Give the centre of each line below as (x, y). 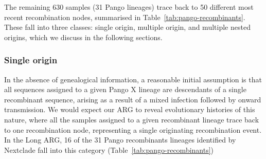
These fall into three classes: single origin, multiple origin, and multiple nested (127, 27)
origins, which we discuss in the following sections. (83, 37)
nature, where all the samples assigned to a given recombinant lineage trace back (132, 119)
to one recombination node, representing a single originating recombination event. (133, 129)
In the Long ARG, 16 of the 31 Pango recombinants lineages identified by (120, 140)
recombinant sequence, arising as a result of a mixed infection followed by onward (133, 99)
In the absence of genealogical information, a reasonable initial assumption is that (133, 79)
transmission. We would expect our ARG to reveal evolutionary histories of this (130, 109)
